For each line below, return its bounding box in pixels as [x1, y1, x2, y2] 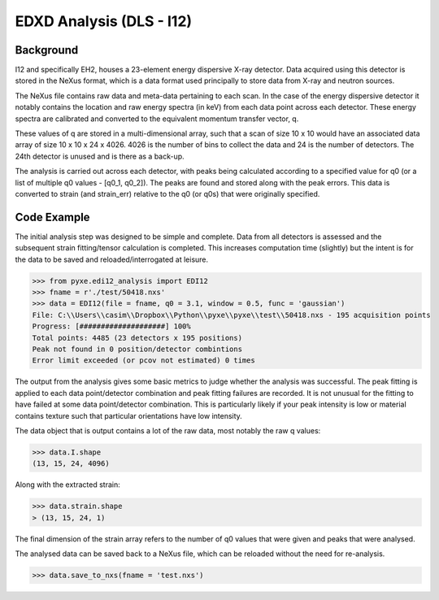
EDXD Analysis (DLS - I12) [15, 12, 193, 30]
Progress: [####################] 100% [32, 322, 191, 331]
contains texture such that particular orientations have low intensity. [15, 411, 243, 420]
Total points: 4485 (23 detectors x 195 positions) [32, 333, 243, 342]
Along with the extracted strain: [15, 480, 121, 489]
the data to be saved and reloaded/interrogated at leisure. [15, 254, 209, 264]
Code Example [15, 210, 90, 224]
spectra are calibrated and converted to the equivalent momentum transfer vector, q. [15, 114, 299, 124]
